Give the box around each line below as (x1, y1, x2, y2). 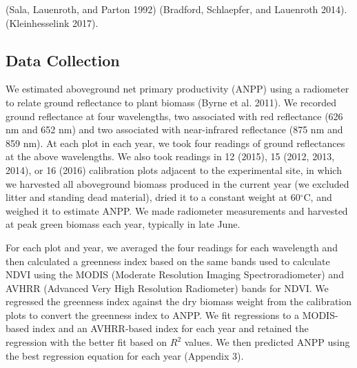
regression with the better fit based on (6, 335, 167, 349)
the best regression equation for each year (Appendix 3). (6, 348, 244, 362)
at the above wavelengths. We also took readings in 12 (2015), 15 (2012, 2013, (6, 149, 335, 164)
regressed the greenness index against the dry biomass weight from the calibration (6, 294, 352, 309)
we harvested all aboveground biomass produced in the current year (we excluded (6, 176, 349, 191)
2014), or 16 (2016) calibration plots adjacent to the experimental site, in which (6, 162, 342, 177)
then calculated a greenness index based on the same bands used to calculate (6, 253, 330, 268)
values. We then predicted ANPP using (184, 335, 350, 349)
